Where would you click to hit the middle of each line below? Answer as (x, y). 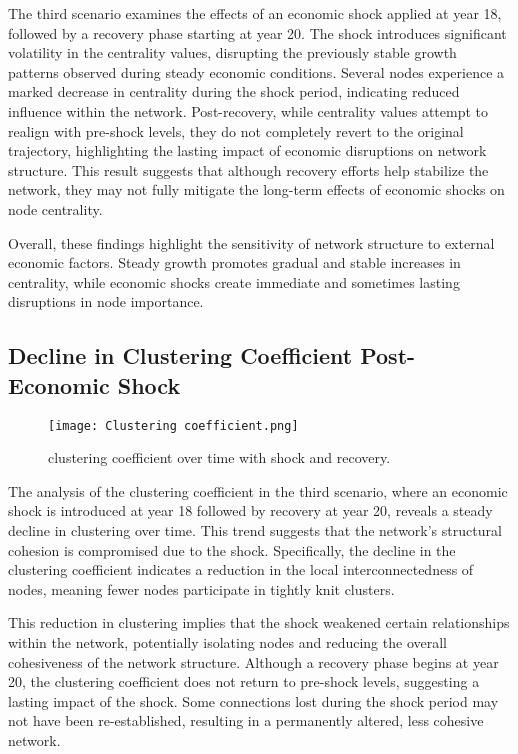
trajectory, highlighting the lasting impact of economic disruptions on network (247, 150)
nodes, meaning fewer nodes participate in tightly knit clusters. (201, 588)
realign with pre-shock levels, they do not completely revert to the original (236, 130)
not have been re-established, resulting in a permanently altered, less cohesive (246, 720)
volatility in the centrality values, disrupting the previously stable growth (232, 52)
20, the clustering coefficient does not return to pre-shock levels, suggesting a (244, 681)
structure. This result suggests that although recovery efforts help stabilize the (248, 169)
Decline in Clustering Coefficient (180, 355)
